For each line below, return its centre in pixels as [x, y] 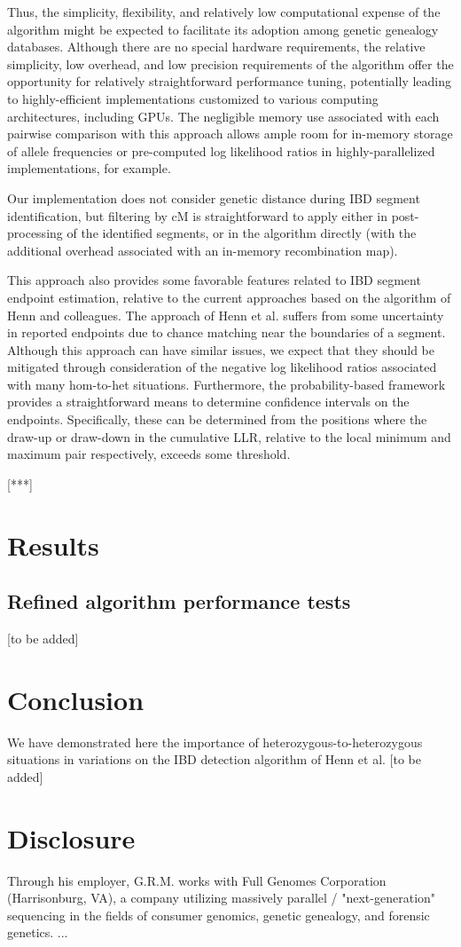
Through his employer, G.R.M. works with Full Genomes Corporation [197, 880]
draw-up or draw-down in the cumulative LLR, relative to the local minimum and [229, 436]
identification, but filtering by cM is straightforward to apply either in [197, 215]
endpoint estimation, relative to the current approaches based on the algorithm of [229, 297]
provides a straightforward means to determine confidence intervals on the [208, 402]
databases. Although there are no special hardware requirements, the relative [216, 47]
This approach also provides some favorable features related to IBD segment [214, 280]
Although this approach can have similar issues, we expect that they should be [221, 349]
